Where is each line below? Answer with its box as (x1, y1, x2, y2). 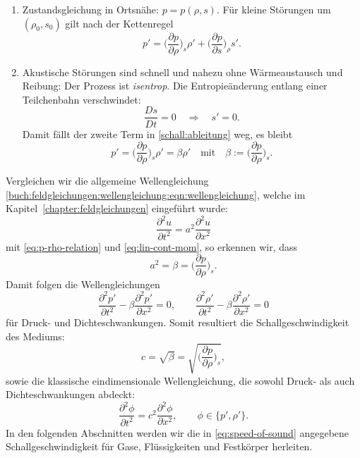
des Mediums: (6, 328, 65, 343)
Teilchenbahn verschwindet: (22, 92, 141, 106)
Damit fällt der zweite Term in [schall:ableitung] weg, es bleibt (22, 126, 293, 141)
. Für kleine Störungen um (216, 2, 331, 16)
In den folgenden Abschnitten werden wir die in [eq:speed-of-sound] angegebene (6, 425, 349, 440)
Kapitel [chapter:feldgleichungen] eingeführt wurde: (6, 201, 228, 216)
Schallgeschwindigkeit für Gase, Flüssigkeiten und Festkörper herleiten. (6, 439, 313, 454)
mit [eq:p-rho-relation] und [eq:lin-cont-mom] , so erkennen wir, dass (6, 239, 298, 254)
